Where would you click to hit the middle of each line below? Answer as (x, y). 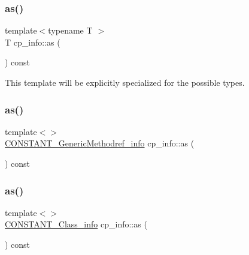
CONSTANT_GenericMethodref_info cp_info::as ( (100, 143)
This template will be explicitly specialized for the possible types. (125, 82)
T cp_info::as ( (33, 42)
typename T (70, 30)
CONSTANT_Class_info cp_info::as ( (76, 224)
